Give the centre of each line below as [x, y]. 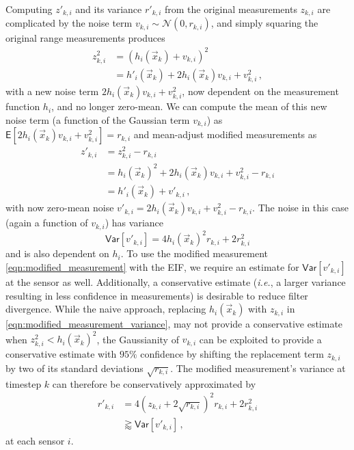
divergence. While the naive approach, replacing [106, 309]
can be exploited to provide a [260, 339]
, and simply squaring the [264, 23]
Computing [29, 9]
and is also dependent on [57, 253]
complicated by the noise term [69, 23]
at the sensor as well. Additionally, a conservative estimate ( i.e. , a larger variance [176, 281]
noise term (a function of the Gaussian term [98, 119]
